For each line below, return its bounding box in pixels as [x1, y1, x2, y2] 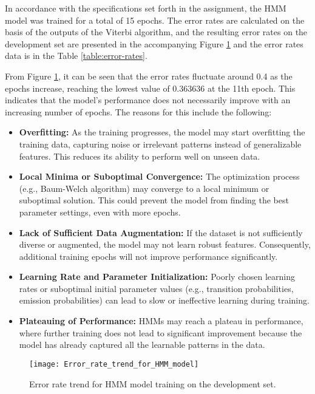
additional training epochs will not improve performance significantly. [19, 250, 278, 262]
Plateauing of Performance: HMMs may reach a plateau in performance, [19, 314, 303, 327]
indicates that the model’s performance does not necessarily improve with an [5, 93, 291, 106]
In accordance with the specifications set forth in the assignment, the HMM [5, 2, 286, 14]
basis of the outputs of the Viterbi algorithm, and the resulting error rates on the [5, 25, 308, 38]
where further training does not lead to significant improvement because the [19, 326, 302, 339]
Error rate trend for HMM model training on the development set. [29, 377, 276, 390]
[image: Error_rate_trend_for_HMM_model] [29, 359, 199, 369]
